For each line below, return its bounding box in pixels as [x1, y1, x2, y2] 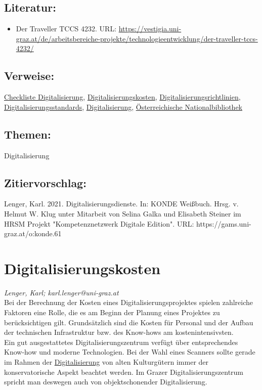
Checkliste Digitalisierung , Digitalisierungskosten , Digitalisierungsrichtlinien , [4, 92, 241, 102]
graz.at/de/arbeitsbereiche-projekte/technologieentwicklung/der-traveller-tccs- [16, 33, 258, 44]
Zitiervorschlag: [4, 175, 86, 190]
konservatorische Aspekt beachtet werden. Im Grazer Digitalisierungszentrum [4, 366, 244, 377]
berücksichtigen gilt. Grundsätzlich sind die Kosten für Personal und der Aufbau [4, 317, 253, 327]
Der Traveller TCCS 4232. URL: [16, 23, 117, 34]
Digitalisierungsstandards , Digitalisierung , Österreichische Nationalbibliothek [4, 101, 243, 112]
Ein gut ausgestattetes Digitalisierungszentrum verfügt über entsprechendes [4, 336, 238, 347]
